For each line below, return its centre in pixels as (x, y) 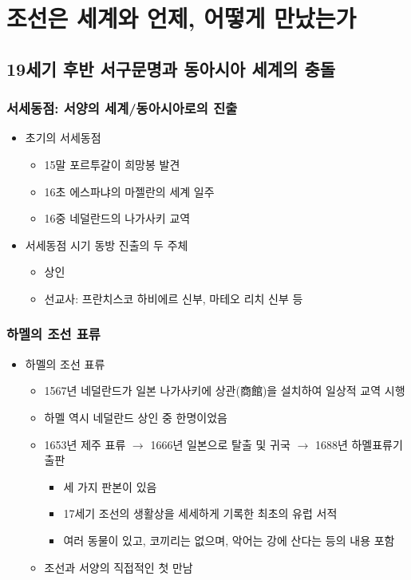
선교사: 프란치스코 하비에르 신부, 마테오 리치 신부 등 (174, 298)
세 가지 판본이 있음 (110, 486)
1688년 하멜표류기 (359, 444)
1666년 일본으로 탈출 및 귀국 (220, 444)
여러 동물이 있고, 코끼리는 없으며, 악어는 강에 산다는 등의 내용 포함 (229, 540)
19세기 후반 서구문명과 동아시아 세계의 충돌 (171, 68)
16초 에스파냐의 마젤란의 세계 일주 (129, 191)
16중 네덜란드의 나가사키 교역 (117, 218)
